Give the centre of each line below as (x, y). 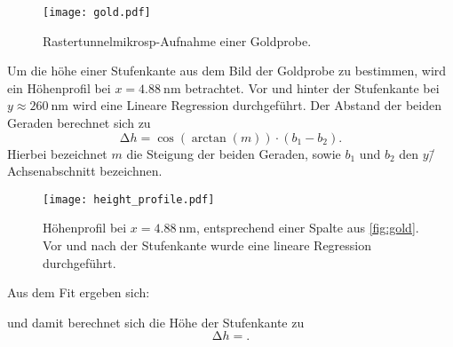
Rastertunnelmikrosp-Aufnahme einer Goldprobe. (177, 40)
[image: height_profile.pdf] (129, 199)
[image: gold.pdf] (97, 12)
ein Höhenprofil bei (59, 87)
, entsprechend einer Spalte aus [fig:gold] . (307, 228)
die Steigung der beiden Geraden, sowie (234, 153)
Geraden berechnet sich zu (79, 123)
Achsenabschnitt (52, 171)
